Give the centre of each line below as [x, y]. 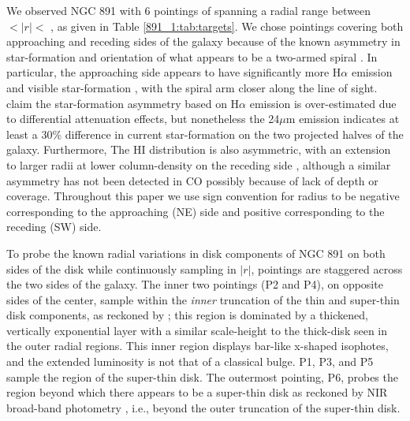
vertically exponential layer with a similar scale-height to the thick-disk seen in [197, 330]
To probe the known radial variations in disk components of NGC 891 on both [196, 253]
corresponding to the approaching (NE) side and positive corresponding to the [196, 211]
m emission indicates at [343, 119]
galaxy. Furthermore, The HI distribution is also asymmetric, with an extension [199, 149]
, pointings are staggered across [327, 268]
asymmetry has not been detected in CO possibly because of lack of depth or [192, 180]
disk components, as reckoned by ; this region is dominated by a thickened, [187, 315]
